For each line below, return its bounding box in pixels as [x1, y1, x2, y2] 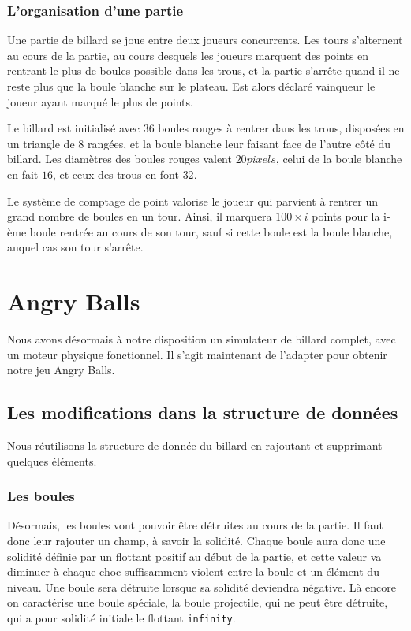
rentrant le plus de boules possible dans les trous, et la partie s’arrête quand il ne [7, 62, 400, 79]
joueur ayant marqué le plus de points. [7, 93, 193, 109]
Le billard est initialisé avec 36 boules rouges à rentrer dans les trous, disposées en [7, 120, 405, 136]
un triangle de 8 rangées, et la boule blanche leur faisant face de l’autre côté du [7, 135, 391, 151]
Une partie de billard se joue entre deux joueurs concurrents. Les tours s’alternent [7, 32, 403, 48]
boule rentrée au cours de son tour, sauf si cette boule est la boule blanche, [29, 223, 393, 239]
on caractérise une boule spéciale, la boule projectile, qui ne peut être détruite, [7, 594, 388, 611]
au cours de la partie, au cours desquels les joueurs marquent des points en [7, 46, 369, 63]
